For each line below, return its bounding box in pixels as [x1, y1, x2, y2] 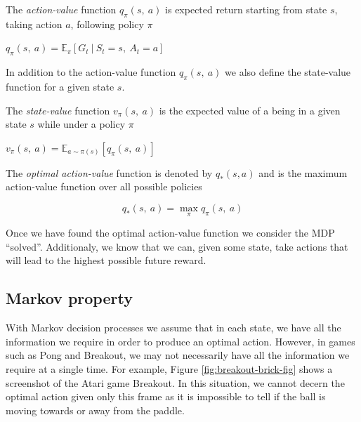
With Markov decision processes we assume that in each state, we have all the [6, 320, 341, 335]
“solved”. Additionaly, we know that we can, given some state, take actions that [6, 239, 348, 253]
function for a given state [6, 79, 114, 93]
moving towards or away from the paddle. [6, 402, 185, 417]
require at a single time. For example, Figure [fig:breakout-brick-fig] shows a [6, 361, 333, 376]
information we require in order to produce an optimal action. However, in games [6, 334, 355, 348]
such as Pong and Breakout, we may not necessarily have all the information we [6, 348, 350, 362]
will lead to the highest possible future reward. [6, 253, 206, 268]
